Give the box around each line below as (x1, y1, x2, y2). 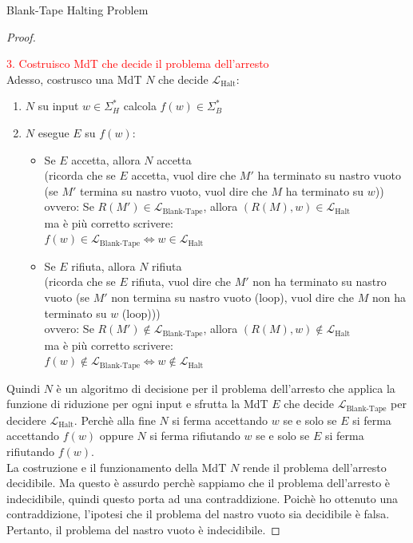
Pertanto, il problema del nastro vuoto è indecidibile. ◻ (6, 521, 280, 537)
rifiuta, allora (71, 257, 136, 274)
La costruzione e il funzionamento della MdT (6, 458, 227, 475)
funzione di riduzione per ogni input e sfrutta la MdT (6, 395, 268, 412)
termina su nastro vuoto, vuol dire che (80, 182, 268, 199)
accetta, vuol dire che (131, 167, 236, 184)
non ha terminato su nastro (252, 273, 387, 290)
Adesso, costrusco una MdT (6, 70, 142, 87)
